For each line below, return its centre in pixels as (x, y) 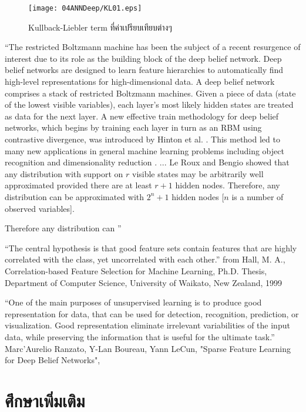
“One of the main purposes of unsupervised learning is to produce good (133, 302)
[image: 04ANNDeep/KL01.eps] (85, 8)
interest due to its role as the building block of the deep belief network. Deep (143, 58)
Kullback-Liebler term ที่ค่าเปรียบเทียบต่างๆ (100, 27)
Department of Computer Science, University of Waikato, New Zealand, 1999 (144, 282)
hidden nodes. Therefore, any (228, 185)
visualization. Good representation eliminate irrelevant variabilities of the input (147, 325)
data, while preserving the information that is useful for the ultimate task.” (140, 336)
